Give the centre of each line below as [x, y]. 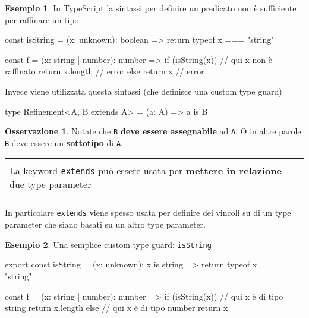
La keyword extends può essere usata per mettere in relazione [146, 171]
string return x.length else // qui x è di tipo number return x [116, 308]
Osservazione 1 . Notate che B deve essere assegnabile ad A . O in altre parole [153, 131]
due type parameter [51, 184]
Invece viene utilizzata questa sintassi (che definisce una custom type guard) [144, 91]
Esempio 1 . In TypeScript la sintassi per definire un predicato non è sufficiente [151, 8]
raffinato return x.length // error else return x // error [105, 71]
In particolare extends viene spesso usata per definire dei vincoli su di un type [148, 212]
